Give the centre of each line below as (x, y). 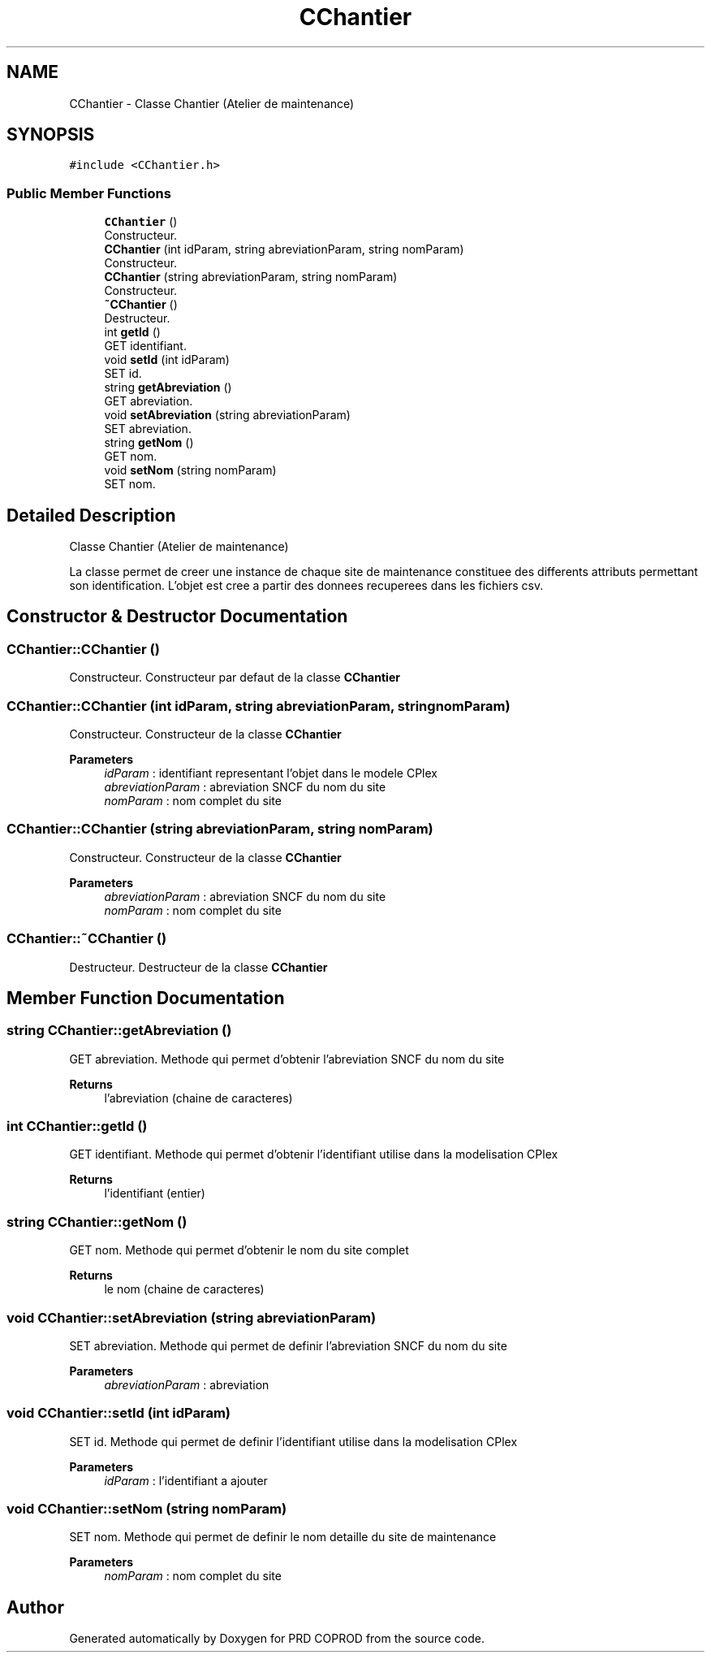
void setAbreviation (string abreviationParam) (227, 415)
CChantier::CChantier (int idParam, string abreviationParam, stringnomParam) (259, 706)
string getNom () (149, 443)
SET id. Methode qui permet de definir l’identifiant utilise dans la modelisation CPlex (293, 1441)
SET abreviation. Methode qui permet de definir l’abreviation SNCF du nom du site (288, 1345)
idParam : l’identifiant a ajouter (186, 1480)
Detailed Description (91, 515)
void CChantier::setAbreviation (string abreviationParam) (192, 1317)
